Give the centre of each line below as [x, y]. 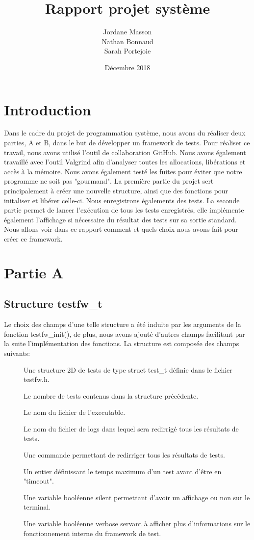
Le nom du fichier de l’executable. [75, 412]
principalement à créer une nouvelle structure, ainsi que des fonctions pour [116, 190]
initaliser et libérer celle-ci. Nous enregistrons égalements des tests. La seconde [122, 200]
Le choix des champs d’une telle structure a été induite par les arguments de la [123, 324]
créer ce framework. [33, 238]
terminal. [37, 507]
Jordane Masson [127, 32]
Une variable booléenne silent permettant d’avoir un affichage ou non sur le [137, 497]
